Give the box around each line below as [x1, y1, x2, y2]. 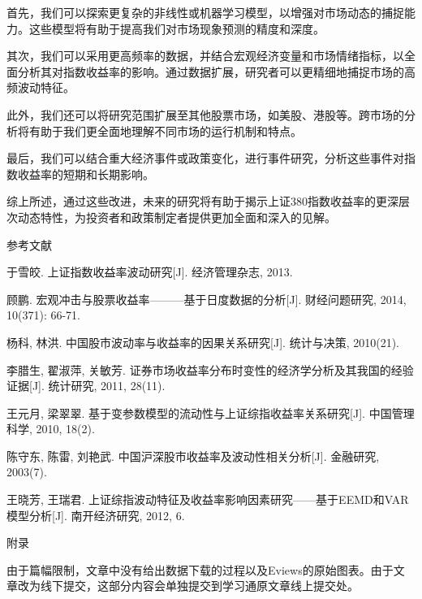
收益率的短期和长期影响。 [17, 165, 154, 182]
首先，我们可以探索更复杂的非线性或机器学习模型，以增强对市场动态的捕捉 [6, 4, 404, 20]
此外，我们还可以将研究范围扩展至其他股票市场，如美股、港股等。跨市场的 [6, 106, 404, 123]
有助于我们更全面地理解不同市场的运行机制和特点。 [28, 122, 302, 139]
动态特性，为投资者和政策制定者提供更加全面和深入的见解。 [17, 208, 336, 225]
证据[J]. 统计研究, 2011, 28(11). [6, 377, 166, 394]
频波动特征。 [6, 79, 75, 96]
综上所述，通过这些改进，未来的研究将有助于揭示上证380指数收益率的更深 [6, 193, 398, 210]
